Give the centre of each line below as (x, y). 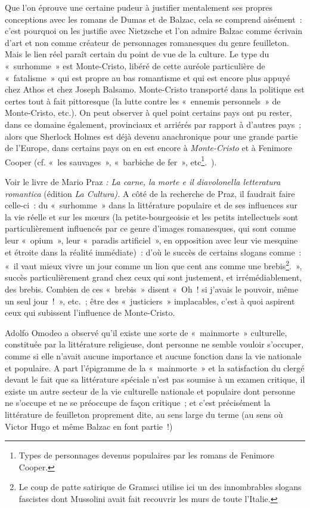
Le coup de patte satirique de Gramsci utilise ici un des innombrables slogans (160, 487)
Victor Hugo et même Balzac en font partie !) (89, 426)
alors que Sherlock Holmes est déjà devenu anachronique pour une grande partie (151, 136)
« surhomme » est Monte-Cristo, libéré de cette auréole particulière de (135, 65)
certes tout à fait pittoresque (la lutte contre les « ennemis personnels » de (143, 101)
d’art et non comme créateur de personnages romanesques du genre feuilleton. (147, 42)
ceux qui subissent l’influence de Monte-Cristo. (90, 313)
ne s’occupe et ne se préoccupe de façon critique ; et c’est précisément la (138, 403)
